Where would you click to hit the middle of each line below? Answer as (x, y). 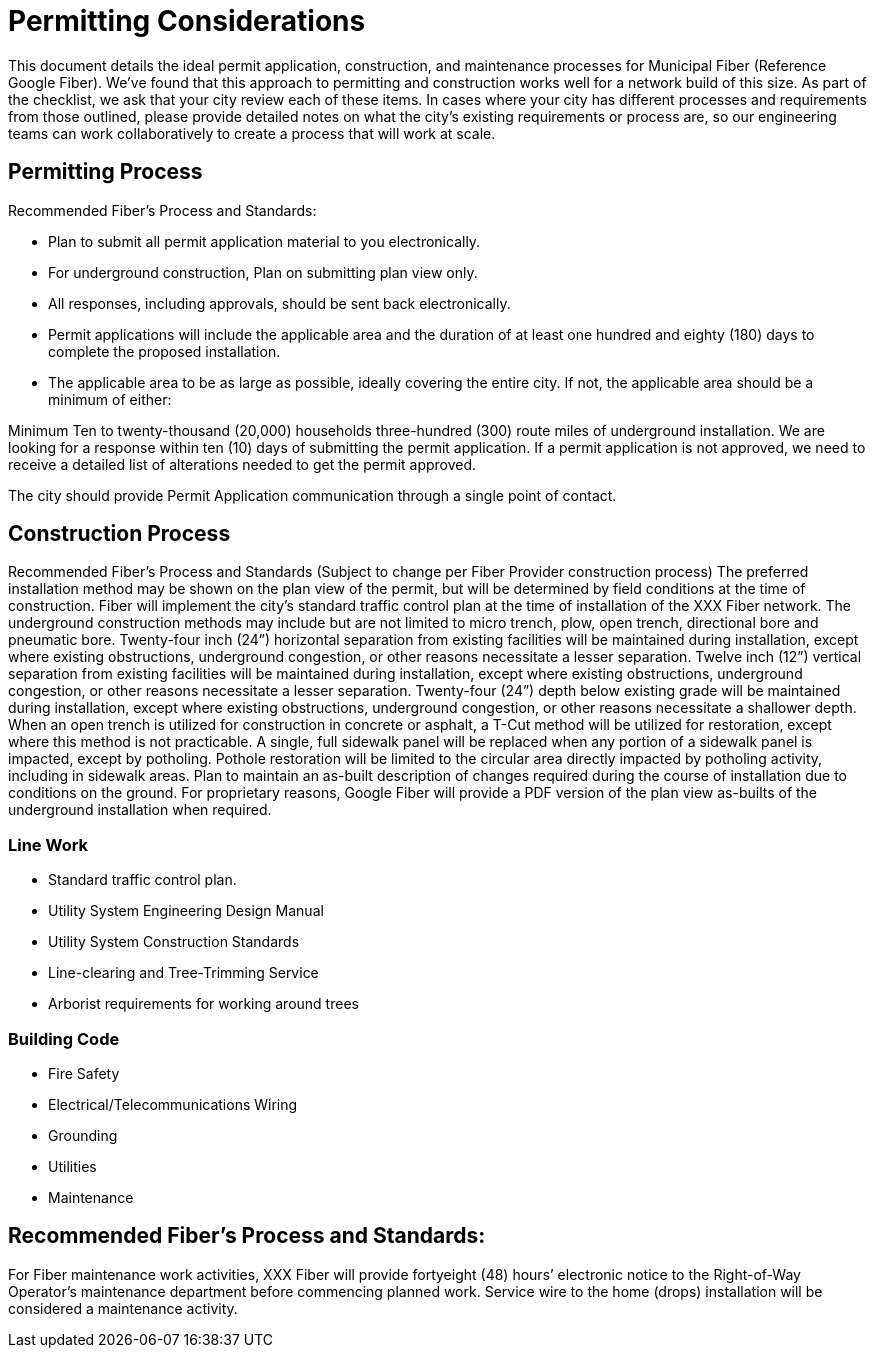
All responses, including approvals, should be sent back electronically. (279, 303)
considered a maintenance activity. (123, 1308)
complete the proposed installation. (164, 351)
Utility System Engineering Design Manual (186, 911)
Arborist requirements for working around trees (203, 1004)
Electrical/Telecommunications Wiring (173, 1104)
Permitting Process (105, 172)
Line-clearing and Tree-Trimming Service (183, 973)
